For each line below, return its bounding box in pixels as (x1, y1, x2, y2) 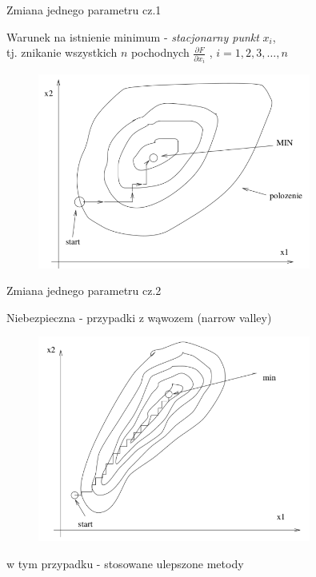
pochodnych (130, 44, 190, 61)
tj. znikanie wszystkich (6, 44, 118, 61)
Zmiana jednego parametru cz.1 (6, 2, 162, 18)
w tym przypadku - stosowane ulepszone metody (6, 555, 244, 571)
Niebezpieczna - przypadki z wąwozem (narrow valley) (6, 308, 272, 325)
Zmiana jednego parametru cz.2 (6, 282, 162, 299)
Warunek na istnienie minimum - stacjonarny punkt (6, 28, 259, 45)
